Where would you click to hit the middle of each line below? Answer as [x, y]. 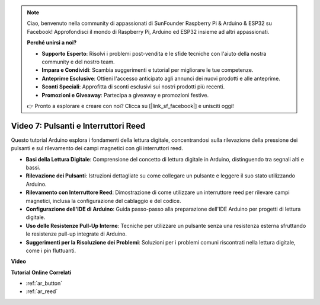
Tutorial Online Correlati [41, 272]
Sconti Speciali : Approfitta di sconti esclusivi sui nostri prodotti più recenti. [133, 87]
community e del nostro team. [78, 62]
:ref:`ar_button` [44, 283]
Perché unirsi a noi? [52, 43]
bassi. [33, 167]
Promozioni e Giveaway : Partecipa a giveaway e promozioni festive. [125, 95]
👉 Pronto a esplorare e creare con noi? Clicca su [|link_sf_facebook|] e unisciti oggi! [130, 106]
